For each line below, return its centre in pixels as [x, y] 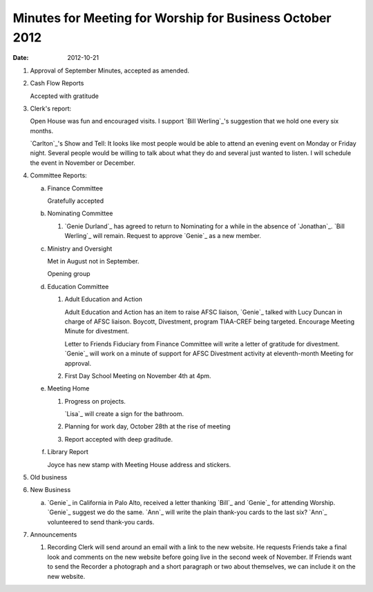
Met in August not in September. [93, 261]
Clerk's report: [51, 108]
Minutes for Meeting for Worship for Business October [172, 18]
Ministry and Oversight [80, 248]
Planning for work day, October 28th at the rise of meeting [147, 426]
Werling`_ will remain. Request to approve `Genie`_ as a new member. [163, 236]
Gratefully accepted [76, 201]
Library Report [68, 452]
